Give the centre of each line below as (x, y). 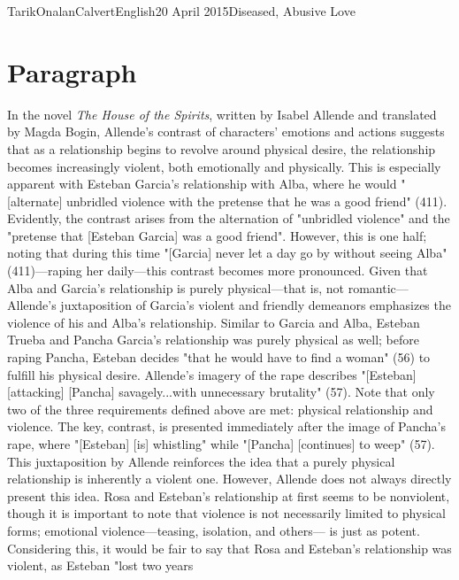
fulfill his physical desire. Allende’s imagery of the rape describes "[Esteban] (212, 374)
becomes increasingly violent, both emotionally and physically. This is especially (224, 166)
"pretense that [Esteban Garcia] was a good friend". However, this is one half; (217, 235)
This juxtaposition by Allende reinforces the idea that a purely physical (201, 461)
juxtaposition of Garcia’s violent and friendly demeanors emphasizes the (256, 305)
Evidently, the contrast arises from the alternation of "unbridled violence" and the (229, 218)
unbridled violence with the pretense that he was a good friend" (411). (256, 201)
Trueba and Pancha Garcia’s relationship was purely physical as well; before (214, 340)
